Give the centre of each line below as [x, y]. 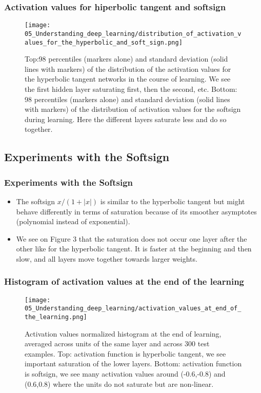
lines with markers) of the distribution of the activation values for [128, 68]
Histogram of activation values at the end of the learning [124, 281]
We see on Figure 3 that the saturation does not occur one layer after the [132, 238]
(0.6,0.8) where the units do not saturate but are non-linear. [119, 384]
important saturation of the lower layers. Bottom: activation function [133, 363]
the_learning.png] [56, 317]
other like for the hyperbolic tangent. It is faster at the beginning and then [134, 249]
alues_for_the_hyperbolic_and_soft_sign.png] [104, 42]
